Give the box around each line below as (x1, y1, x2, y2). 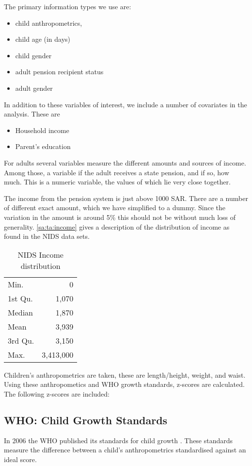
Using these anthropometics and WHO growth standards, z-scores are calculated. (4, 379, 245, 389)
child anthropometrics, (15, 17, 82, 28)
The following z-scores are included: (4, 388, 110, 399)
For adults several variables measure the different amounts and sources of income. (4, 157, 246, 167)
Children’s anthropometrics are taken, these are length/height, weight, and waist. (4, 369, 246, 380)
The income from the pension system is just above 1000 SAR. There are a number (4, 193, 248, 203)
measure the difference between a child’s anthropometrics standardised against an (4, 445, 246, 455)
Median (8, 306, 33, 318)
